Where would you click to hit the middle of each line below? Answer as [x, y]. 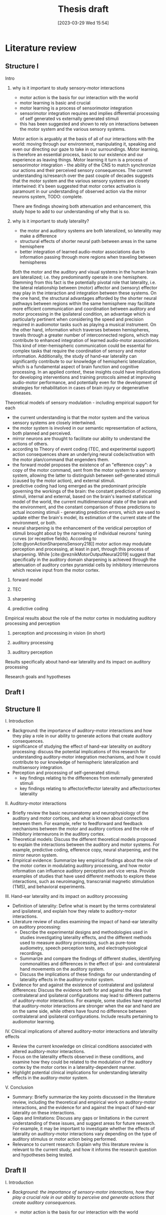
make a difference [38, 236]
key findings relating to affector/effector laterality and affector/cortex [90, 788]
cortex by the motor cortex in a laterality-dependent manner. [74, 1067]
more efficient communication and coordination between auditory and [84, 309]
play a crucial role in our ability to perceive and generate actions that [83, 1197]
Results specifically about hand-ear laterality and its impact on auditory [78, 662]
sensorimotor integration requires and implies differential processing [89, 113]
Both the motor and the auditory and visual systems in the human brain [85, 272]
